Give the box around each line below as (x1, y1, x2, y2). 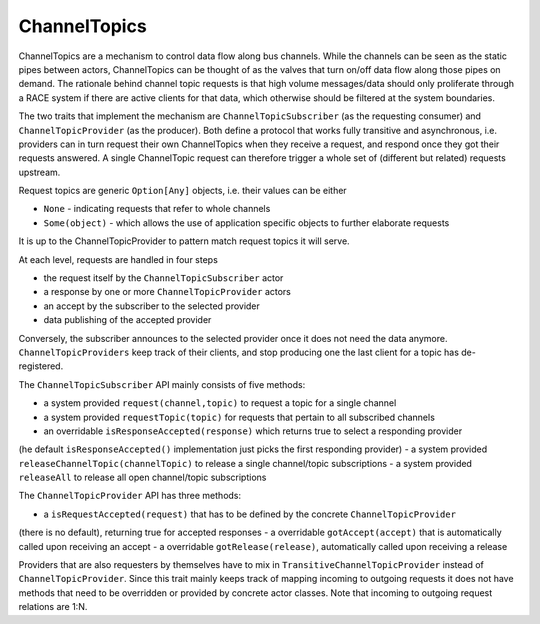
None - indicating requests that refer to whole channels (43, 203, 271, 215)
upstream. (18, 166, 61, 178)
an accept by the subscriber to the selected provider (43, 300, 260, 312)
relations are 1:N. (18, 601, 88, 613)
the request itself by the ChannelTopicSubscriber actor (43, 272, 284, 284)
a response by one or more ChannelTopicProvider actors (43, 286, 292, 298)
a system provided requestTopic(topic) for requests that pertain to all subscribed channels (43, 411, 435, 423)
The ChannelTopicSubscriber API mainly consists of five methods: (18, 378, 306, 390)
